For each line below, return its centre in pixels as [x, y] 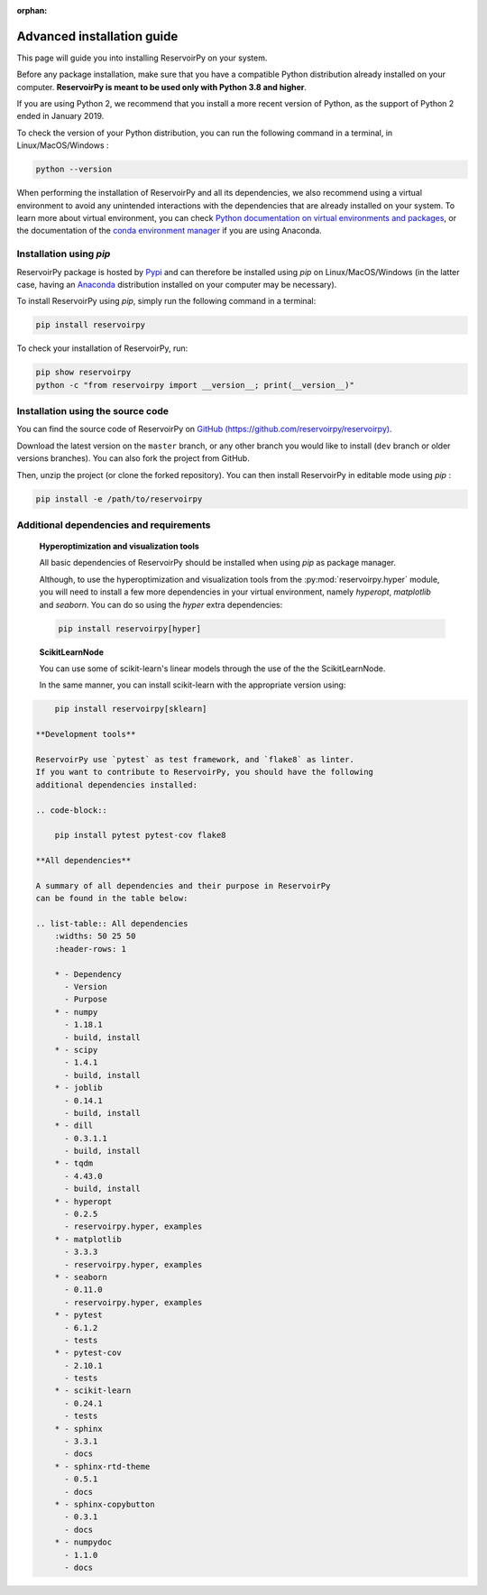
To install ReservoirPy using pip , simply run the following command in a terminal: [166, 301]
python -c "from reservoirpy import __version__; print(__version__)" [195, 385]
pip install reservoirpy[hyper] [130, 628]
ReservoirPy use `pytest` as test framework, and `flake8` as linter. [195, 759]
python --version [74, 170]
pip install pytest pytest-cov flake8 [140, 835]
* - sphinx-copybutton [105, 1504]
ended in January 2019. [60, 116]
